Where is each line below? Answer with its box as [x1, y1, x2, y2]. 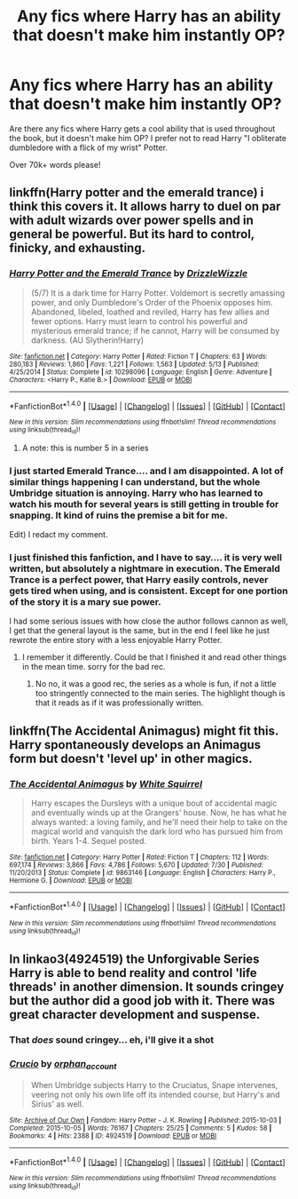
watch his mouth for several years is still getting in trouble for [9, 497, 279, 510]
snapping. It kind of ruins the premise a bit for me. [9, 509, 229, 521]
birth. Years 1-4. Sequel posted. [30, 835, 146, 846]
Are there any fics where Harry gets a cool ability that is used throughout [9, 123, 276, 134]
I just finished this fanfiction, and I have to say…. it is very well [9, 551, 282, 563]
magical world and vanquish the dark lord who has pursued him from [30, 826, 284, 837]
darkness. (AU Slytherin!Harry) [30, 335, 145, 345]
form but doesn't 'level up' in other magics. [9, 750, 253, 766]
